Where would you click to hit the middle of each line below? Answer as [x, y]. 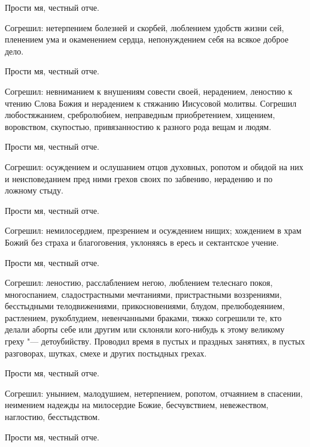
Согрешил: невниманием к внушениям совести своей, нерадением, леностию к [149, 91]
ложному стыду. [34, 190]
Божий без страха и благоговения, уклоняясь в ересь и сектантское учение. [142, 242]
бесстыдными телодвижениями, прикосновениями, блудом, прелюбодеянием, [145, 306]
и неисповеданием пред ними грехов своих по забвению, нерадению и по [139, 178]
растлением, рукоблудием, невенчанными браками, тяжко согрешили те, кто [143, 317]
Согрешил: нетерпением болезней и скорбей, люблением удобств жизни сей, [145, 27]
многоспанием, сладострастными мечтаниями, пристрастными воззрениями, [143, 294]
